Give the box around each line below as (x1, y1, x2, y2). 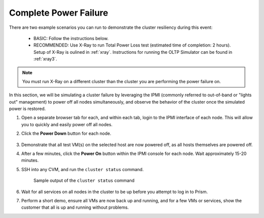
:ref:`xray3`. (33, 56, 57, 62)
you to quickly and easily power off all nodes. (21, 121, 112, 127)
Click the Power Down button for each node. (21, 131, 111, 136)
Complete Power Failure (9, 7, 109, 18)
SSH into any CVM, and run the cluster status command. (21, 166, 144, 172)
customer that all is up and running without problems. (21, 204, 129, 210)
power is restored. (9, 106, 46, 112)
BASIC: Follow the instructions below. (33, 35, 109, 41)
